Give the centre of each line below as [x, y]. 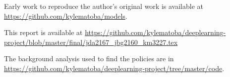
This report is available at [43, 32]
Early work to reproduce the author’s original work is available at [104, 6]
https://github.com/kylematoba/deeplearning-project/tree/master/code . [114, 68]
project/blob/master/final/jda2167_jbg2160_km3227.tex [91, 42]
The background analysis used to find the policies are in [89, 58]
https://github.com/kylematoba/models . [66, 16]
